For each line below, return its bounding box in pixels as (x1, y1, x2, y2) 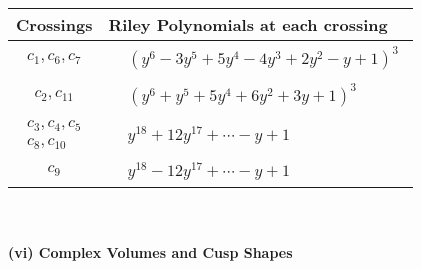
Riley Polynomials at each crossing (108, 13, 388, 36)
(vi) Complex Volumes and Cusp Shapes (8, 242, 293, 263)
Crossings (16, 13, 93, 36)
